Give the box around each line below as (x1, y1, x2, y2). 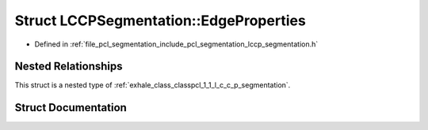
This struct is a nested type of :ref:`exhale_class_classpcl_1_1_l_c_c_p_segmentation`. (14, 80, 291, 90)
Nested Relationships (14, 60, 123, 73)
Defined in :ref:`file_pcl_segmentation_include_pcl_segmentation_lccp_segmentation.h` (34, 39, 319, 49)
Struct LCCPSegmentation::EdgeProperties (14, 12, 307, 29)
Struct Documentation (14, 101, 127, 114)
